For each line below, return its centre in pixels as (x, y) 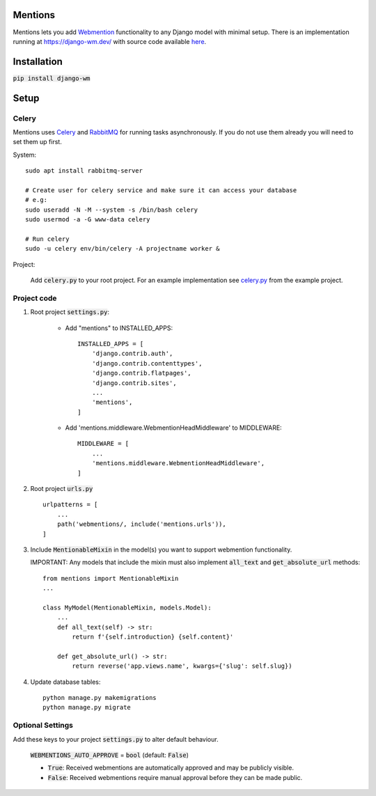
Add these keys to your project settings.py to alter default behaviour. (116, 739)
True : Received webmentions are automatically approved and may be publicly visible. (171, 768)
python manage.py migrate (87, 708)
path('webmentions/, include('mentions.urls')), (141, 524)
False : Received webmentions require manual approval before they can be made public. (175, 777)
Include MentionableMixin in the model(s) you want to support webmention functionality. (161, 549)
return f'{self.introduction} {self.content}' (153, 637)
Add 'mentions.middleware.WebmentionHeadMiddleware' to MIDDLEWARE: (173, 428)
